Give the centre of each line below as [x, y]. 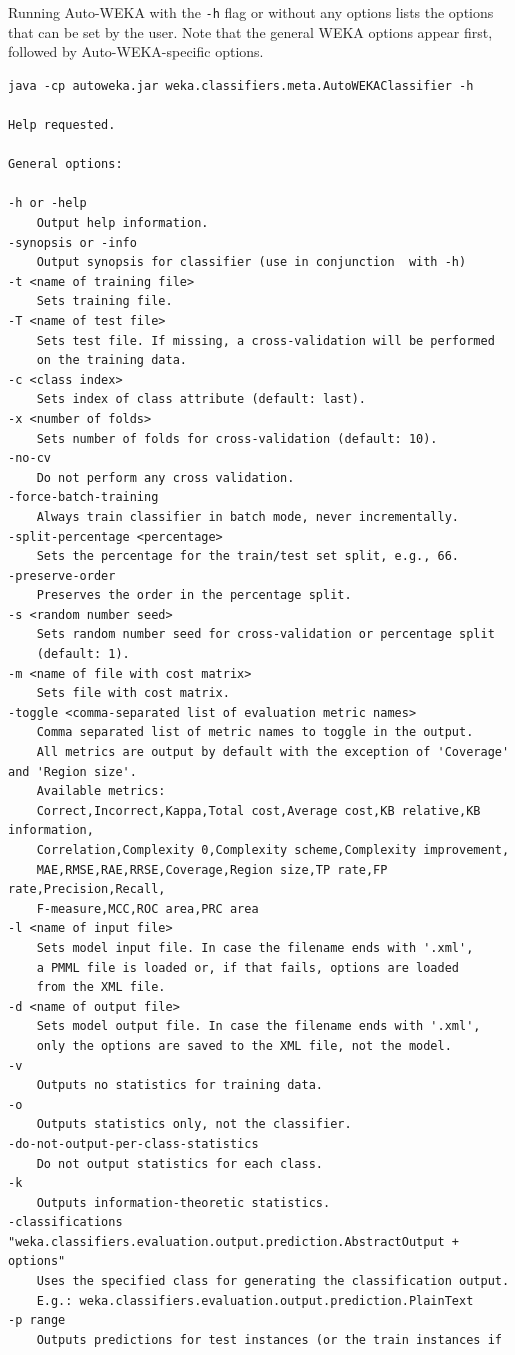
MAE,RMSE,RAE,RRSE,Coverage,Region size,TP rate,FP [212, 869]
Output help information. [122, 223]
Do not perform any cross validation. [165, 477]
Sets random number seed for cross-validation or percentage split [265, 634]
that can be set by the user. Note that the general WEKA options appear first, [250, 31]
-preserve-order [62, 575]
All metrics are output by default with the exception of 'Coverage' [273, 752]
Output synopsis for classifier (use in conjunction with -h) [251, 262]
